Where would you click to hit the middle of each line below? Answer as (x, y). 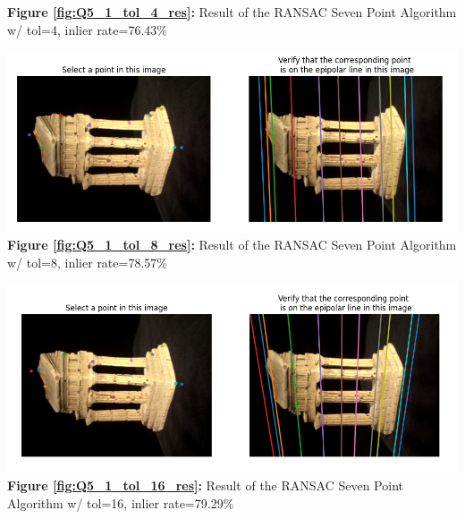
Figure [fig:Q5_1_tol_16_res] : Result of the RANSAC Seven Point (205, 485)
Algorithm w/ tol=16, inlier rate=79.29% (121, 502)
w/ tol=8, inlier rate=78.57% (87, 262)
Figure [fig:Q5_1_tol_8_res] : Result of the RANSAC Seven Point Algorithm (232, 245)
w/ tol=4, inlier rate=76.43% (87, 29)
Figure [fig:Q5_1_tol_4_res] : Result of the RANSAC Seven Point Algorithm (232, 12)
